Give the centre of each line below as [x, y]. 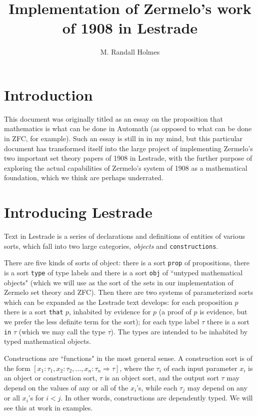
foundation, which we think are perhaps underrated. [84, 177]
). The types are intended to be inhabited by [179, 331]
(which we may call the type [62, 331]
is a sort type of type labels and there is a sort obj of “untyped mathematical [123, 273]
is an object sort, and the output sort [162, 378]
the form [17, 368]
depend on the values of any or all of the [66, 387]
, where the [137, 368]
